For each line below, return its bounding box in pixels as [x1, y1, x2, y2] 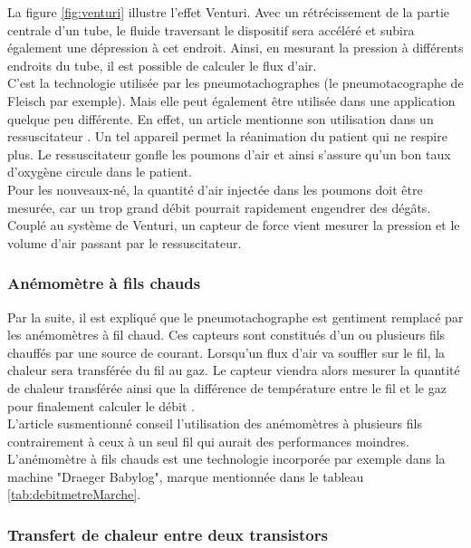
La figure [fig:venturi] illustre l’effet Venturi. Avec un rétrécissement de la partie [7, 3, 449, 21]
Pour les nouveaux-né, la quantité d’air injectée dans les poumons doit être [7, 179, 423, 198]
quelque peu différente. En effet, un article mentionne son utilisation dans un [7, 109, 434, 128]
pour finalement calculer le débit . [7, 396, 195, 415]
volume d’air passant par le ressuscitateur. [7, 233, 242, 252]
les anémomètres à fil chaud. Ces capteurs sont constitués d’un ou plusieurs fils [7, 325, 446, 344]
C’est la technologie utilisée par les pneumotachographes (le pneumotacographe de [7, 73, 464, 92]
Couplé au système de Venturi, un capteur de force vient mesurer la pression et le [7, 216, 460, 235]
